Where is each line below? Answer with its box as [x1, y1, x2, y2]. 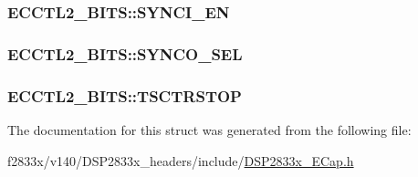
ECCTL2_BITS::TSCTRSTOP [7, 84, 242, 107]
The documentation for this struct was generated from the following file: [7, 120, 412, 139]
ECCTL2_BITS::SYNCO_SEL [7, 42, 243, 65]
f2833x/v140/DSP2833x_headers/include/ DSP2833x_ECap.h [7, 151, 354, 170]
